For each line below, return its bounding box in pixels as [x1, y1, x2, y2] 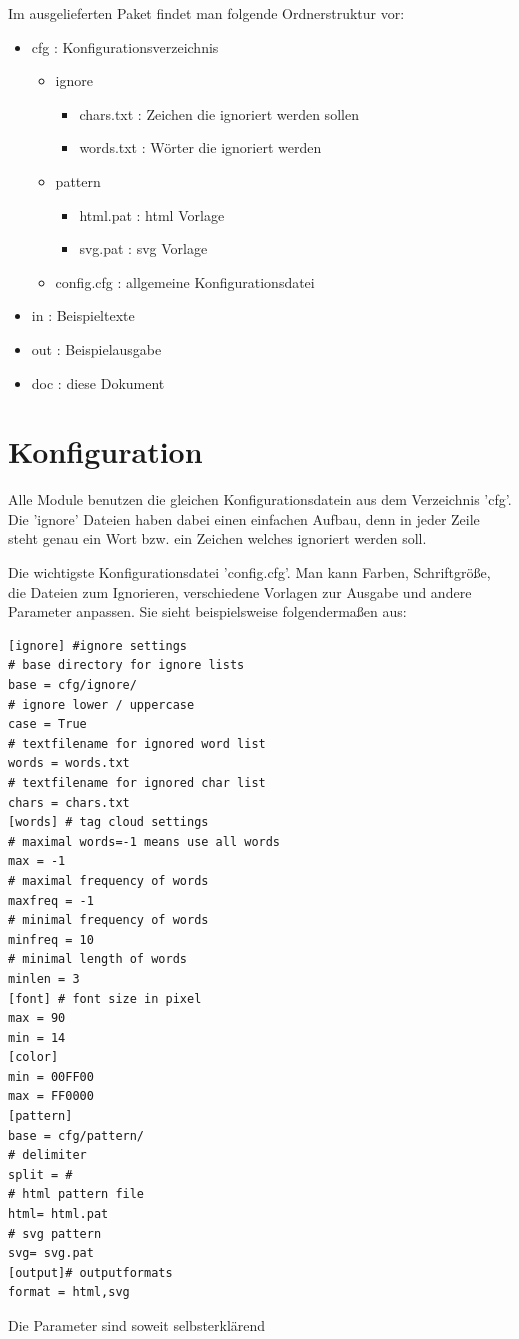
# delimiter [8, 1148, 87, 1163]
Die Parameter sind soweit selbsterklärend [8, 1315, 266, 1335]
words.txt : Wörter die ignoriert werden [79, 137, 322, 158]
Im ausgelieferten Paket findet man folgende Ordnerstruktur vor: [8, 3, 405, 23]
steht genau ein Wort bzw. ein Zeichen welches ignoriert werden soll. [8, 528, 427, 549]
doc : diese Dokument [31, 372, 165, 393]
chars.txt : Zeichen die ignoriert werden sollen [79, 103, 359, 124]
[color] [8, 1050, 59, 1065]
